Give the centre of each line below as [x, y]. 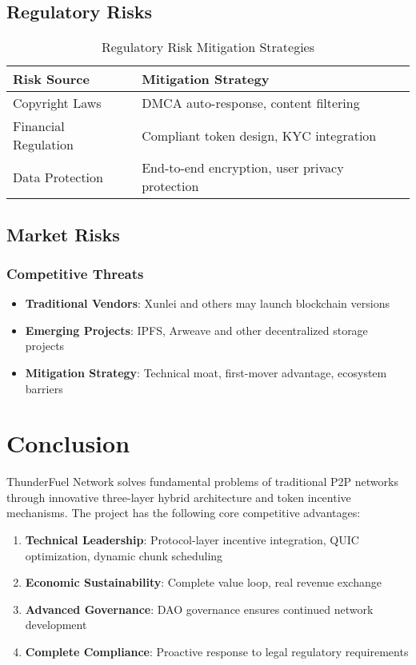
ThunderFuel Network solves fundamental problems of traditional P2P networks [202, 482]
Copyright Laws [57, 103]
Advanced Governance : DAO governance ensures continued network [199, 609]
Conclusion [68, 443]
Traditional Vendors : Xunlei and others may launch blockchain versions [207, 303]
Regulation [43, 145]
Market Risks [63, 234]
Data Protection [58, 177]
